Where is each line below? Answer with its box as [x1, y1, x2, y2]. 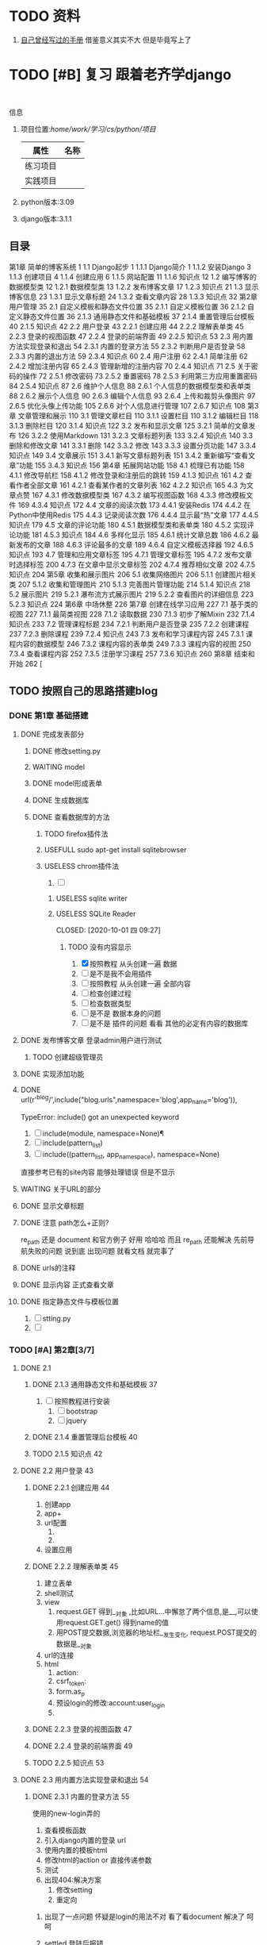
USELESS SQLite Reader [55, 909, 136, 919]
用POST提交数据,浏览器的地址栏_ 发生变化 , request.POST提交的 [55, 1628, 257, 1639]
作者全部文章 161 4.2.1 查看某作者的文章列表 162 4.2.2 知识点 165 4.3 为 [15, 480, 247, 490]
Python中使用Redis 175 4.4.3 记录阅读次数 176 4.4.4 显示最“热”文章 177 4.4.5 [9, 509, 259, 520]
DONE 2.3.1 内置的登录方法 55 [32, 1792, 130, 1801]
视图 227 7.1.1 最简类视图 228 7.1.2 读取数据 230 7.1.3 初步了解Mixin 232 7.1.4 [9, 609, 256, 619]
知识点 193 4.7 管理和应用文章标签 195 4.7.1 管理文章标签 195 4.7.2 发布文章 [9, 549, 253, 559]
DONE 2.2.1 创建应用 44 [32, 1482, 110, 1492]
